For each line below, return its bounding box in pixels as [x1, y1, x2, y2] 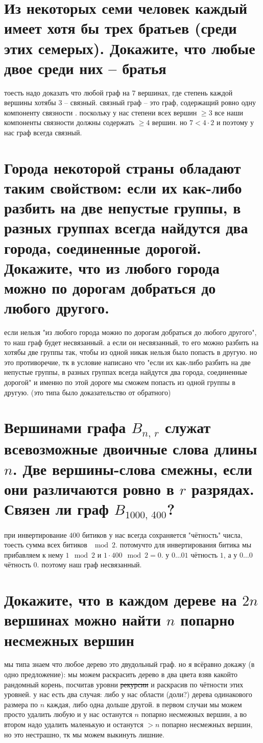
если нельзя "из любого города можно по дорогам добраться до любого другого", [4, 327, 257, 338]
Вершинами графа [4, 417, 126, 438]
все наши [214, 107, 244, 117]
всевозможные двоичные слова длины [4, 438, 257, 459]
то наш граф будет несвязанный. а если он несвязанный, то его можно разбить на [4, 337, 259, 347]
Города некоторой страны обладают [4, 157, 241, 178]
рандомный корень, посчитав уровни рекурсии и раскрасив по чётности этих [4, 679, 244, 689]
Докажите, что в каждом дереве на [4, 589, 237, 610]
